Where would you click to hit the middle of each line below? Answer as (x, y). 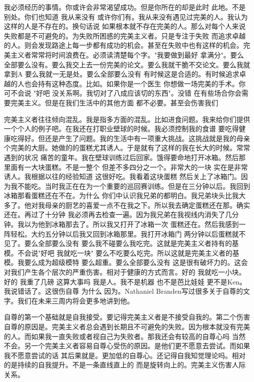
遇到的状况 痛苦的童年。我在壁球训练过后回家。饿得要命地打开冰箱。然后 (121, 157)
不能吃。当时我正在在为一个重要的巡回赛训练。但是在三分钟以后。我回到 (134, 186)
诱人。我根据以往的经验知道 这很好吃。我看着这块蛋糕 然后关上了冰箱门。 (123, 176)
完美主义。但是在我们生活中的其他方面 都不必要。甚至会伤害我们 (114, 102)
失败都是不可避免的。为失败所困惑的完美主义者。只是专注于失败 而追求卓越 (125, 35)
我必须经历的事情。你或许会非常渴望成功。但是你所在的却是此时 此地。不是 (125, 7)
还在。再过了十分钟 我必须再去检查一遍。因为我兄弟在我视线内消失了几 (118, 214)
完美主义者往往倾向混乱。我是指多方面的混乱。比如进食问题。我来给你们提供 (127, 119)
